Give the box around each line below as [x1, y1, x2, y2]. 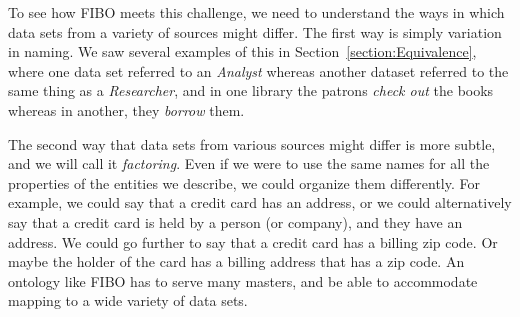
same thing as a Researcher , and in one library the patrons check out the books [8, 80, 494, 101]
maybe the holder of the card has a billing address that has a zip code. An [8, 251, 465, 272]
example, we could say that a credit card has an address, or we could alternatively [8, 192, 512, 213]
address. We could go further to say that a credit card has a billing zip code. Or [8, 231, 498, 252]
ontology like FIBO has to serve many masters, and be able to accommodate [8, 270, 478, 291]
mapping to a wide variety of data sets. [8, 290, 248, 311]
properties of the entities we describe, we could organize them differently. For [8, 172, 480, 193]
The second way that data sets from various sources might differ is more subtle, [8, 133, 496, 154]
